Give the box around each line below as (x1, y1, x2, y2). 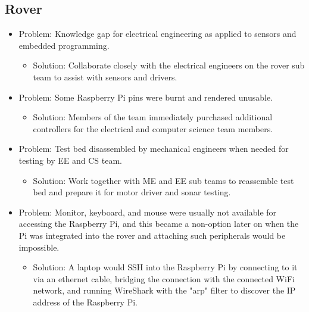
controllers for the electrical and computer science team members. (33, 122, 273, 135)
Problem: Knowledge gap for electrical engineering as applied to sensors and (18, 27, 296, 40)
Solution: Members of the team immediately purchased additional (33, 111, 273, 123)
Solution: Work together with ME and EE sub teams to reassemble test (33, 174, 294, 186)
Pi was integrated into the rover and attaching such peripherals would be (18, 229, 286, 241)
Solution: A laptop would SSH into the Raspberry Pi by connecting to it (33, 261, 298, 273)
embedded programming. (18, 39, 110, 51)
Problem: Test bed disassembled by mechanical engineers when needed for (18, 142, 289, 155)
